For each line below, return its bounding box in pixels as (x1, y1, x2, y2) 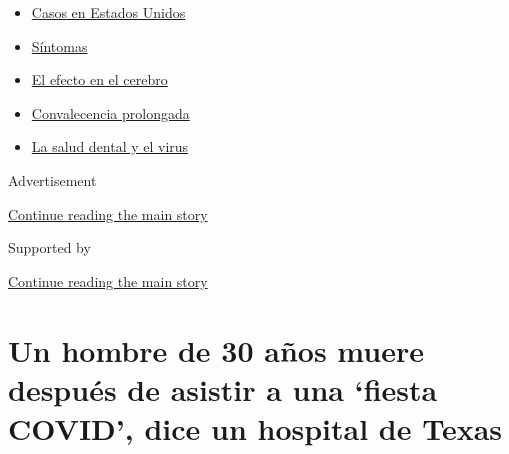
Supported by (8, 237, 91, 258)
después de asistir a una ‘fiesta (8, 368, 438, 409)
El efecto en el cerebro (31, 69, 168, 90)
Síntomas (31, 35, 88, 56)
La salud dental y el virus (31, 136, 189, 157)
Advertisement (8, 169, 97, 190)
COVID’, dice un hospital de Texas (8, 407, 503, 448)
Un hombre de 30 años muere (8, 329, 424, 370)
